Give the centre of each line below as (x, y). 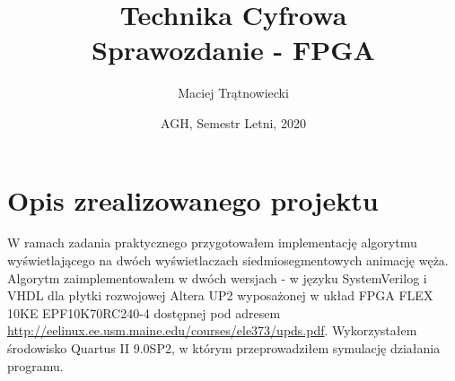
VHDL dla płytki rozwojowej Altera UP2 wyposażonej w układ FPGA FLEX (220, 295)
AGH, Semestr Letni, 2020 (233, 122)
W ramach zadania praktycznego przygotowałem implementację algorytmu (212, 242)
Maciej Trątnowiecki (233, 93)
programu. (35, 365)
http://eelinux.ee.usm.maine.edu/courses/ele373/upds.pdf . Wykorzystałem (212, 330)
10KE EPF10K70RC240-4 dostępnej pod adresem (144, 312)
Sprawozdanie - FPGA (233, 50)
